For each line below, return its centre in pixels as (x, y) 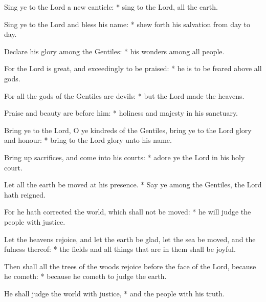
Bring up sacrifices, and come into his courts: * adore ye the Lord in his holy (125, 157)
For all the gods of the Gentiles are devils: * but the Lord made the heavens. (124, 95)
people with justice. (35, 221)
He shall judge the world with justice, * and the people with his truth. (114, 293)
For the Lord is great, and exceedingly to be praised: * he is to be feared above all (133, 68)
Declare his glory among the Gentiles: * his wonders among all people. (114, 51)
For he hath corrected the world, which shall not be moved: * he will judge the (128, 212)
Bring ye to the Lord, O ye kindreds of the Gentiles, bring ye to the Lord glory (128, 130)
